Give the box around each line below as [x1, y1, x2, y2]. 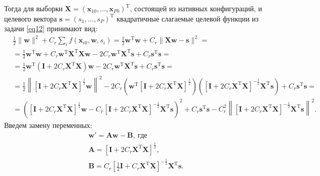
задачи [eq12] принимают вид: [4, 23, 97, 34]
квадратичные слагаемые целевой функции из [116, 13, 259, 24]
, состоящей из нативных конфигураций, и [130, 3, 262, 13]
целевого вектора [4, 13, 57, 24]
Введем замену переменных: [4, 119, 93, 130]
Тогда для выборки [4, 3, 63, 13]
